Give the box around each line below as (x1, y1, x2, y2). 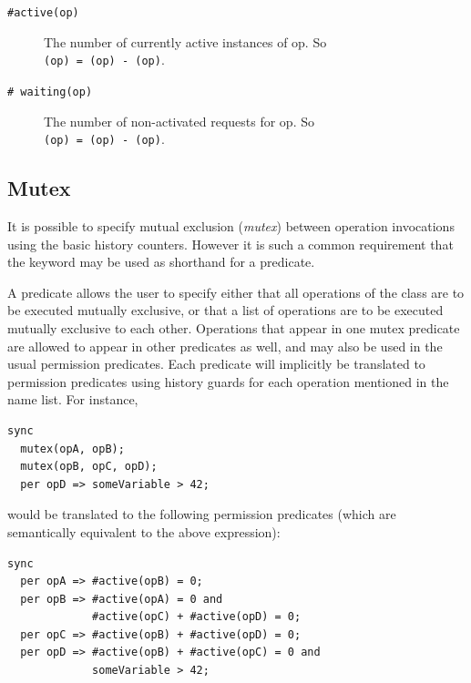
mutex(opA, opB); (20, 442, 125, 455)
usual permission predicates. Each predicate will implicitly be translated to (7, 354, 425, 373)
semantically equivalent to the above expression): (7, 522, 281, 541)
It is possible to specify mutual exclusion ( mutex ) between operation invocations (7, 217, 455, 236)
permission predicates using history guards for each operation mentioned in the (7, 372, 449, 391)
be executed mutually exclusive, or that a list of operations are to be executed (7, 301, 444, 320)
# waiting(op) (7, 85, 93, 98)
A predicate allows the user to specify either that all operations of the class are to (7, 282, 465, 301)
